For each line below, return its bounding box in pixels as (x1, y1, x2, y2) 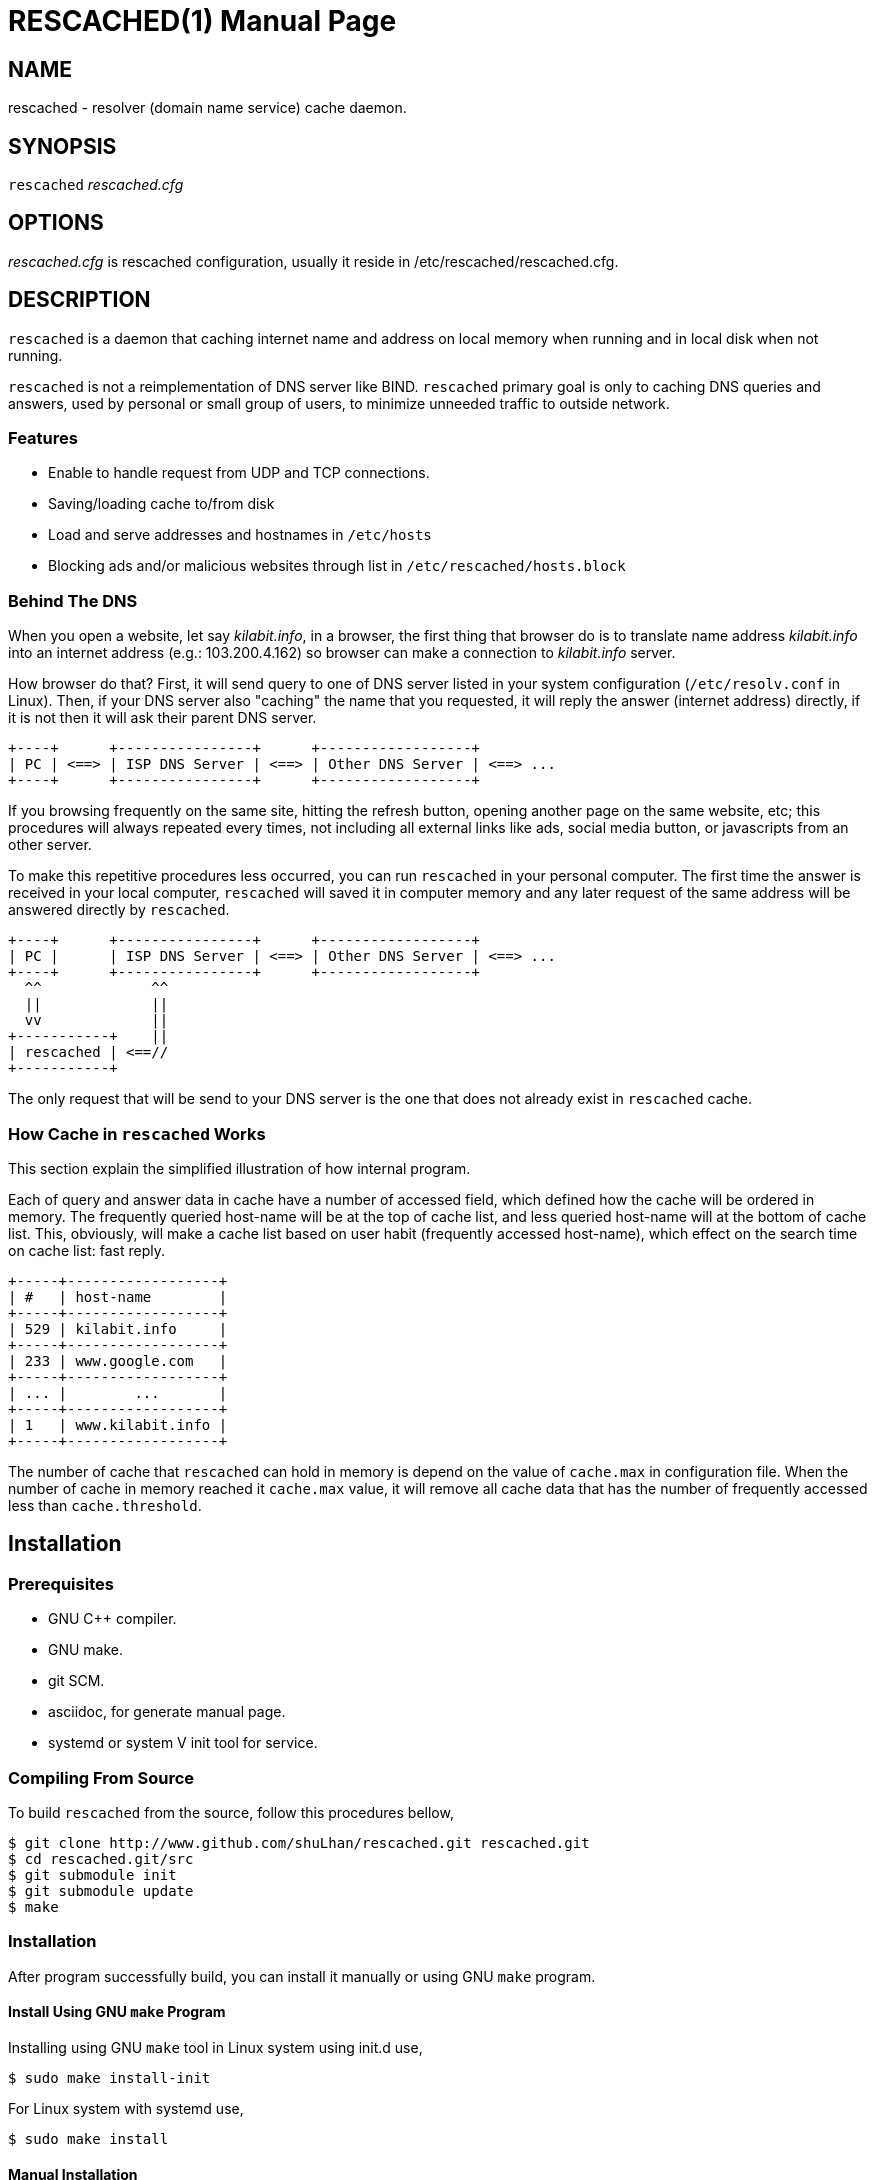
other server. (8, 836, 92, 854)
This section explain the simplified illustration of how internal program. (8, 1159, 471, 1177)
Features (8, 428, 78, 449)
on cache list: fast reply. (8, 1241, 165, 1259)
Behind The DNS (8, 590, 138, 611)
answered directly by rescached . (8, 901, 230, 919)
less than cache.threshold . (8, 1496, 202, 1514)
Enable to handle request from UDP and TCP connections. (48, 464, 430, 482)
